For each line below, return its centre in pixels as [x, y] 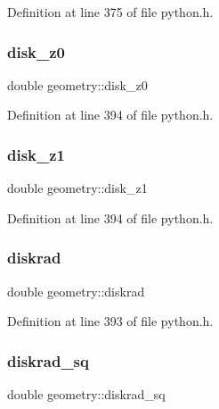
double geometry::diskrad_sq [86, 394]
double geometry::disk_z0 [77, 84]
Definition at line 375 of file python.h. [110, 12]
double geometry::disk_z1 [77, 188]
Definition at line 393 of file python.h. [110, 321]
